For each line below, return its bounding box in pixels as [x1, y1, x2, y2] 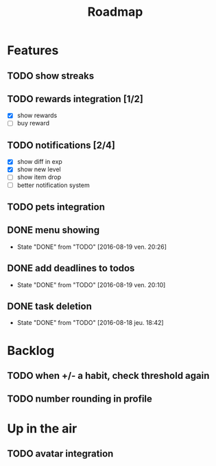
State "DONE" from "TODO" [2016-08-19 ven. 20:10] [16, 280, 166, 289]
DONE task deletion [7, 300, 93, 312]
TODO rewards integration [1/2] [7, 93, 144, 105]
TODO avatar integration [7, 447, 114, 459]
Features [7, 42, 59, 58]
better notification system [16, 181, 91, 189]
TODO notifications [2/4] [7, 139, 115, 151]
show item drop [16, 173, 62, 182]
